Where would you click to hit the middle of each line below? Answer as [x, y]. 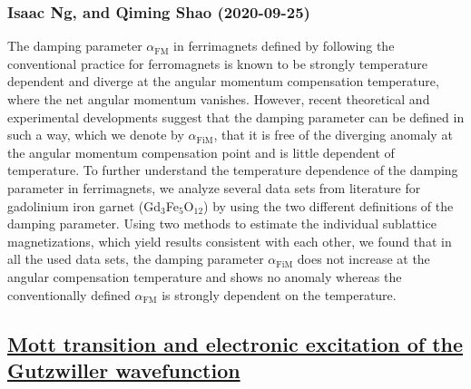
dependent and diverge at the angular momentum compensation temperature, [223, 81]
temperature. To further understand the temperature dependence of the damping [233, 170]
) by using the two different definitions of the [329, 205]
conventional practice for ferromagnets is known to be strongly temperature [217, 63]
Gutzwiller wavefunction [124, 370]
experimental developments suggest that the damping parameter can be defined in [236, 117]
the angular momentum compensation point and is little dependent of [201, 152]
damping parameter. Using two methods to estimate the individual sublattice [222, 224]
